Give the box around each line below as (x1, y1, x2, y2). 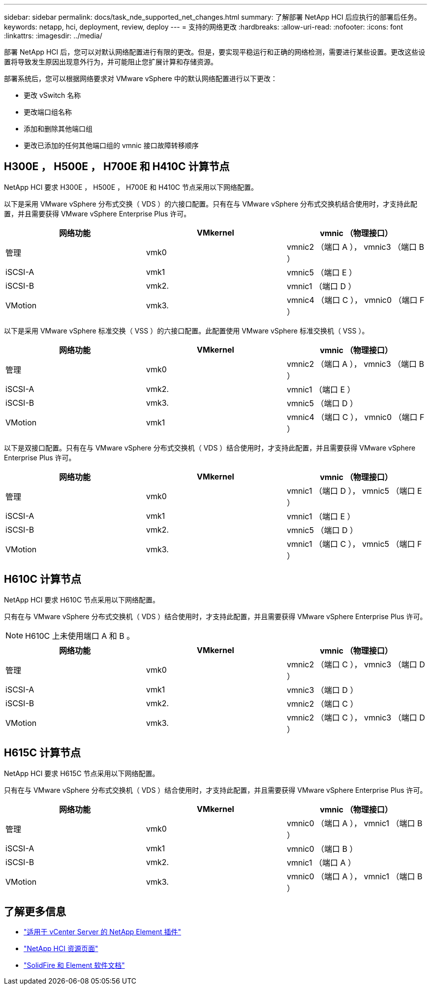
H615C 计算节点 (4, 747, 81, 759)
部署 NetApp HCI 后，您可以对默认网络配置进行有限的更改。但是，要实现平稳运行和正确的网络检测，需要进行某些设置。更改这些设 (4, 48, 426, 56)
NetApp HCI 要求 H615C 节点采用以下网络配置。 (4, 769, 159, 778)
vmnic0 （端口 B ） (286, 843, 358, 854)
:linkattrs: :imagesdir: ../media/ (4, 31, 102, 40)
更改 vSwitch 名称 (24, 91, 81, 99)
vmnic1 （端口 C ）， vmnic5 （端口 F (286, 539, 422, 549)
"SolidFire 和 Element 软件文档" (24, 961, 125, 970)
